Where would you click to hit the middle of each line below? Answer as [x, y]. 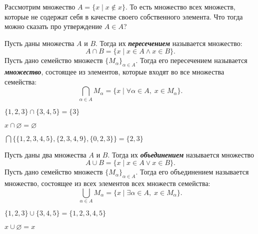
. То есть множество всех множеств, [180, 6]
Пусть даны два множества [45, 154]
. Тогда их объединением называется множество [181, 154]
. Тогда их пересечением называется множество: [169, 43]
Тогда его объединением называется [194, 172]
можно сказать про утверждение [53, 26]
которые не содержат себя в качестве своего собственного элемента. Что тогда [124, 16]
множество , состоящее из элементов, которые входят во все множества [114, 72]
